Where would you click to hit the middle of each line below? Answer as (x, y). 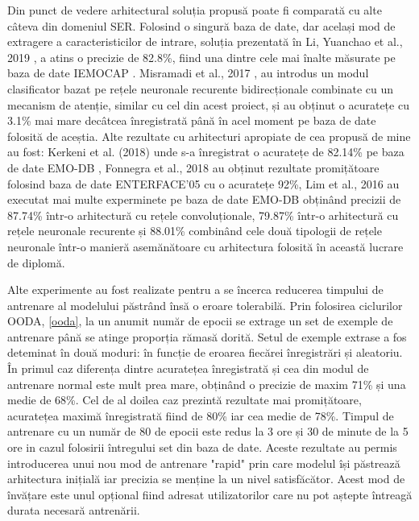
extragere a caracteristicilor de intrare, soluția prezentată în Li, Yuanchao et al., (205, 41)
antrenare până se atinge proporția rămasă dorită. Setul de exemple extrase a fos (207, 336)
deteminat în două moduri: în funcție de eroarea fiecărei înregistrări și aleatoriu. (205, 352)
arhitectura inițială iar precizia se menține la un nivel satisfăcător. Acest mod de (206, 479)
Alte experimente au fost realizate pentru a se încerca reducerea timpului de (195, 289)
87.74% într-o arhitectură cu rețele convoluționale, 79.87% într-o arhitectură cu (203, 215)
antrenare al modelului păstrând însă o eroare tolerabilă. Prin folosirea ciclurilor (205, 305)
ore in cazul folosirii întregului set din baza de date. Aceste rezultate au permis (202, 447)
